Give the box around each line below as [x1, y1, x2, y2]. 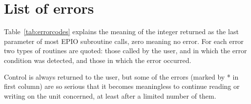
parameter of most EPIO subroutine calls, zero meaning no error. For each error [4, 36, 244, 46]
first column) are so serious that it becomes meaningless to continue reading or [4, 81, 240, 91]
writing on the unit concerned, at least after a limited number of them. [4, 90, 216, 101]
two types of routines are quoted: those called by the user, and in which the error [4, 45, 247, 56]
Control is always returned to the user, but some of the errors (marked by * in [4, 71, 239, 82]
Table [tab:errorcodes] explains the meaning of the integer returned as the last [4, 26, 239, 37]
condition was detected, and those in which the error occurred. [4, 55, 191, 65]
